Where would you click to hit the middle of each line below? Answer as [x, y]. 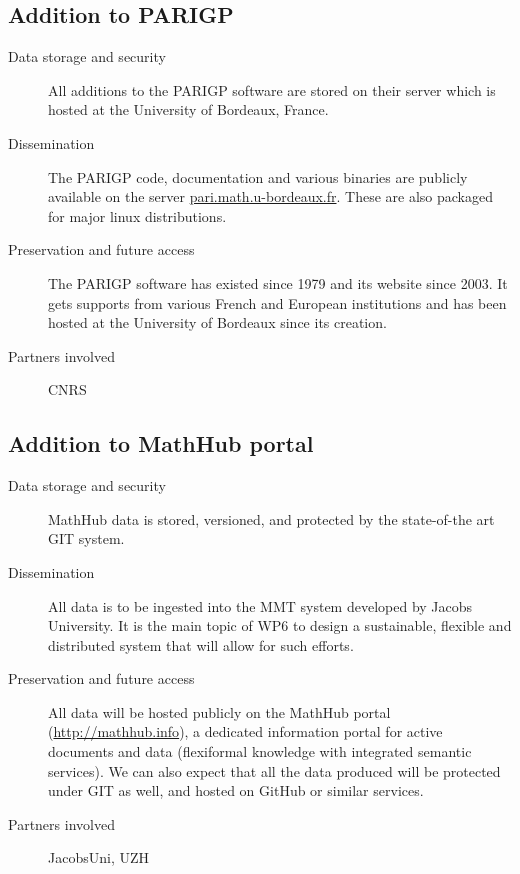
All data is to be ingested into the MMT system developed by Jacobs [260, 605]
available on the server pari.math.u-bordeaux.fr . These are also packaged [270, 196]
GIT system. [86, 538]
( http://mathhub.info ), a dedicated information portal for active [245, 731]
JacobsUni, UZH [98, 857]
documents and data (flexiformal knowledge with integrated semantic [260, 751]
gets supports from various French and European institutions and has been [277, 302]
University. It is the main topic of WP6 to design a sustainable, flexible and [280, 625]
